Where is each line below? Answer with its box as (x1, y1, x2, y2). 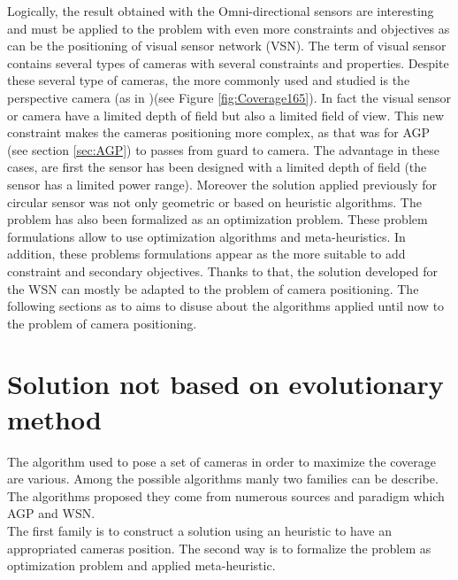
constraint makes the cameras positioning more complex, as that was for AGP (7, 123, 431, 142)
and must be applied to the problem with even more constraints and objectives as (7, 19, 450, 37)
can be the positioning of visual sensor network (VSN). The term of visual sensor (7, 36, 447, 55)
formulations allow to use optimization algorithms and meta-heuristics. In (7, 227, 406, 245)
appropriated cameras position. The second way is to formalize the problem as (7, 538, 431, 557)
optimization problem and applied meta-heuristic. (7, 556, 276, 575)
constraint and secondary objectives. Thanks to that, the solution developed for (7, 261, 439, 280)
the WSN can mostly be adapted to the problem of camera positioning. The (7, 279, 419, 298)
